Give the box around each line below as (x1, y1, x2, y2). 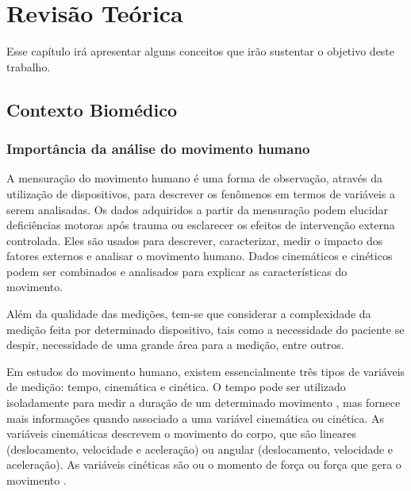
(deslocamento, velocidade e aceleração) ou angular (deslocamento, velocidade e (6, 440, 394, 457)
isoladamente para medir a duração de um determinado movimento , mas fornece (6, 394, 401, 411)
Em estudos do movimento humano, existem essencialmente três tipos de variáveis (6, 362, 405, 379)
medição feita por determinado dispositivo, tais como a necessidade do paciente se (6, 320, 405, 337)
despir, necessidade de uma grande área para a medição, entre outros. (6, 336, 344, 353)
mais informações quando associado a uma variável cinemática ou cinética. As (6, 409, 385, 426)
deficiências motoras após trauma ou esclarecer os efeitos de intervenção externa (6, 217, 395, 233)
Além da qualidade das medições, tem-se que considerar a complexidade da (6, 305, 371, 322)
